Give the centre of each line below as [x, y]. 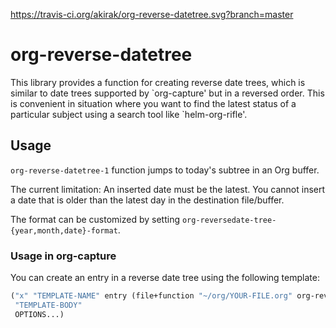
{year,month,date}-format [64, 230]
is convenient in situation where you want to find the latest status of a [153, 103]
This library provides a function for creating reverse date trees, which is [158, 82]
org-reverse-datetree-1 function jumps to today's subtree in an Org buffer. [165, 170]
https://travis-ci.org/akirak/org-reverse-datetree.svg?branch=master [152, 14]
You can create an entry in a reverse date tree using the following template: [165, 278]
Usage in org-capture [63, 256]
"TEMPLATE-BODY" [48, 305]
